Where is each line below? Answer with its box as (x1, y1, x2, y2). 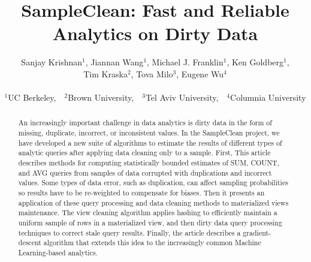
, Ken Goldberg (227, 56, 284, 68)
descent (18, 237, 41, 248)
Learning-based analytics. (18, 248, 98, 258)
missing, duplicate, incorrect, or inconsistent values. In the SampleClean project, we (18, 128, 280, 138)
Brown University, (68, 91, 134, 104)
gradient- (243, 227, 271, 237)
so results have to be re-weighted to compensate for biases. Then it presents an (18, 188, 265, 198)
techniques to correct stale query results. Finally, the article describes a (18, 227, 241, 237)
